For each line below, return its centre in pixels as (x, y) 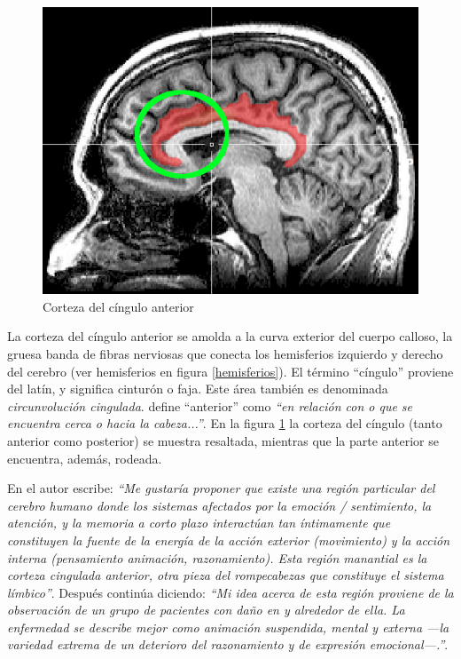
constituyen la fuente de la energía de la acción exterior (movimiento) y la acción (229, 540)
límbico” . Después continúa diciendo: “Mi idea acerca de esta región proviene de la (230, 592)
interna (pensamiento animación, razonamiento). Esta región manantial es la (217, 557)
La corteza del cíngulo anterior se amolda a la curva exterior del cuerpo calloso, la (230, 336)
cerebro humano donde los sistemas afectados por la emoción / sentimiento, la (219, 505)
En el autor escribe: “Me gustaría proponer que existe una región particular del (221, 488)
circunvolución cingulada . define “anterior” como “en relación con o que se (210, 405)
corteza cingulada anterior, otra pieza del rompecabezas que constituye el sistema (226, 575)
